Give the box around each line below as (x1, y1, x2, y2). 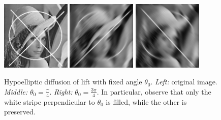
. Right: (49, 86, 73, 97)
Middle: (4, 86, 28, 97)
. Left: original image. (150, 76, 217, 87)
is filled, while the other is (106, 96, 187, 107)
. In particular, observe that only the (97, 86, 211, 97)
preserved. (4, 106, 36, 117)
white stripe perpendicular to (4, 96, 95, 107)
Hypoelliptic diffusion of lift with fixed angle (4, 76, 142, 87)
